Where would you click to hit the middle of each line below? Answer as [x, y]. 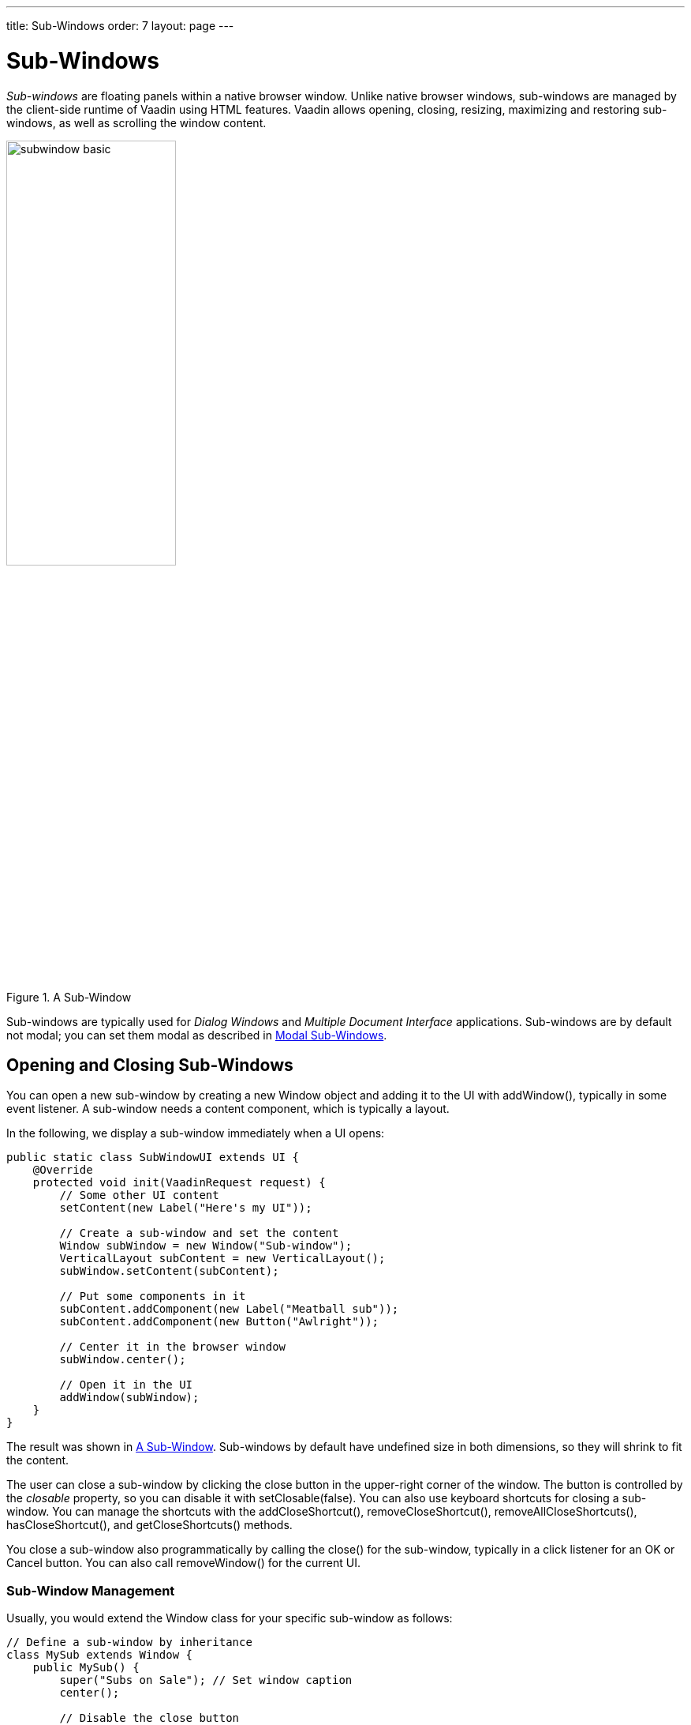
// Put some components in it [153, 1297]
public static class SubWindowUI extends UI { [153, 1158]
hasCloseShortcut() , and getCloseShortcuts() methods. [149, 1525]
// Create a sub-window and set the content [199, 1233]
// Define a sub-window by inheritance [129, 1642]
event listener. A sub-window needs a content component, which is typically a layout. [228, 1109]
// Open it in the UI [126, 1385]
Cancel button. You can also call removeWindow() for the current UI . [184, 1563]
